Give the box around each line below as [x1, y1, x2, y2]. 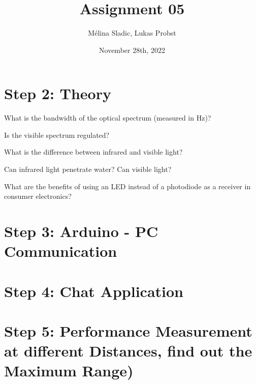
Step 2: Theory [4, 83, 111, 104]
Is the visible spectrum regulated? [4, 129, 110, 140]
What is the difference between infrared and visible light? [4, 146, 183, 157]
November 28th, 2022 [99, 44, 165, 55]
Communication [4, 241, 117, 261]
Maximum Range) [4, 360, 134, 381]
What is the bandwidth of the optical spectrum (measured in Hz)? [4, 112, 211, 123]
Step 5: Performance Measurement [4, 320, 252, 341]
